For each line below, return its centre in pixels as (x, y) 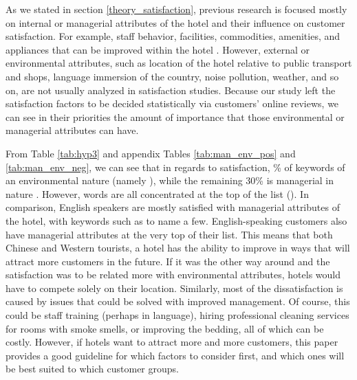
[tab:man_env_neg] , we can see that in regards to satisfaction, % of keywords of (175, 167)
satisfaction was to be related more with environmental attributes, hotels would (173, 275)
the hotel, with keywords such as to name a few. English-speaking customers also (176, 220)
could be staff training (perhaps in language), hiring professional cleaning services (177, 315)
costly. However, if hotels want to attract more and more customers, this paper (172, 342)
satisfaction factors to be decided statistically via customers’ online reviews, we (172, 103)
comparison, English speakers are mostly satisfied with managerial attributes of (173, 207)
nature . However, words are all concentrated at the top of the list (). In (157, 193)
